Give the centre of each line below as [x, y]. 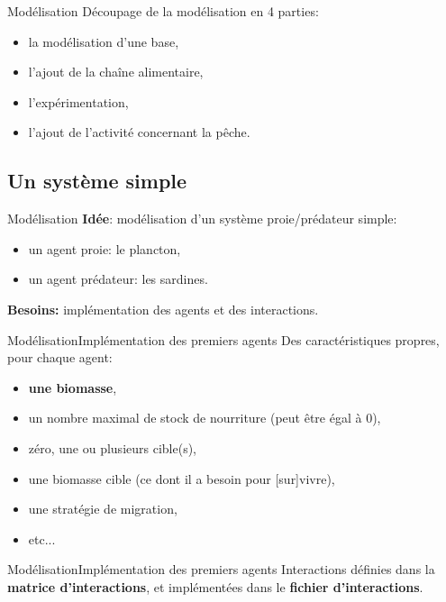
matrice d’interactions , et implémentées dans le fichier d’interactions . [215, 586]
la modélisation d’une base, [104, 41]
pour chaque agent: [60, 357]
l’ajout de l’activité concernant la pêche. [139, 132]
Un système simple [97, 181]
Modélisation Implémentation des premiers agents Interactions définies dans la [221, 569]
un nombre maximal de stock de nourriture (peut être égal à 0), [205, 418]
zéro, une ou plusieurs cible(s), [112, 447]
